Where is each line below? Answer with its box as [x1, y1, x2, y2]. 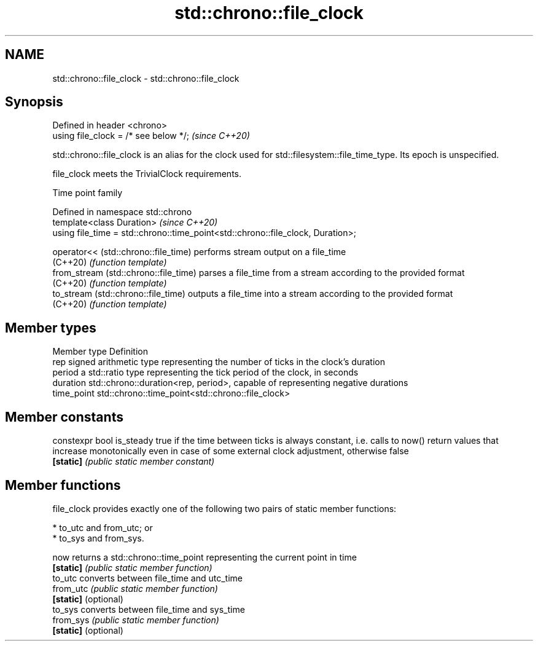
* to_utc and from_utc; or [52, 522, 153, 533]
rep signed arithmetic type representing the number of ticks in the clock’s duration [52, 356, 385, 368]
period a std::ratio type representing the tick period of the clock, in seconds [52, 367, 359, 378]
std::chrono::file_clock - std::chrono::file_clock [52, 73, 240, 84]
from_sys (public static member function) [52, 614, 219, 625]
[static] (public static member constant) [52, 456, 215, 467]
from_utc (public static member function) [52, 583, 218, 594]
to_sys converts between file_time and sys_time [52, 604, 245, 615]
